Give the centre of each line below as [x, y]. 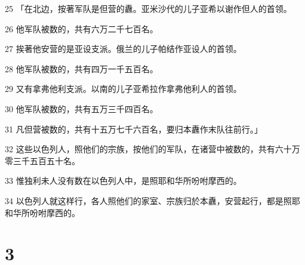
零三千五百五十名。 [42, 160]
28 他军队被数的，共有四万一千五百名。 [81, 68]
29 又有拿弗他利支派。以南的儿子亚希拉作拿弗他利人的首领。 [123, 89]
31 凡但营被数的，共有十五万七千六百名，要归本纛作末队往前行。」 [134, 129]
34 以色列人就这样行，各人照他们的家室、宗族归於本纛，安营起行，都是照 [148, 200]
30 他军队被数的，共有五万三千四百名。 [81, 108]
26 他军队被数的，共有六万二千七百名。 [81, 28]
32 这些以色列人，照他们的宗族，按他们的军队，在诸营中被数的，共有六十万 [152, 149]
